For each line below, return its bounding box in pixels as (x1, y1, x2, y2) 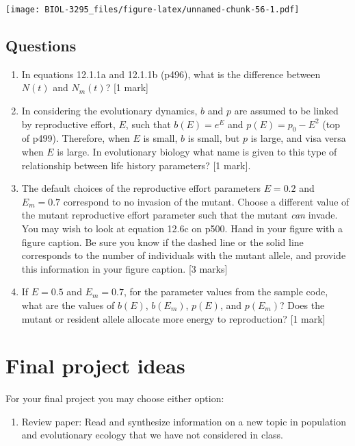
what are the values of (21, 297, 115, 312)
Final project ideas (5, 351, 185, 380)
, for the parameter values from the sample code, (123, 284, 328, 299)
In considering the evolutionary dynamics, (21, 103, 198, 118)
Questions (5, 35, 77, 56)
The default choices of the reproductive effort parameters (21, 181, 261, 195)
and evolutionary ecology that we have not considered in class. (21, 428, 283, 442)
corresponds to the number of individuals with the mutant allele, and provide (21, 248, 346, 262)
